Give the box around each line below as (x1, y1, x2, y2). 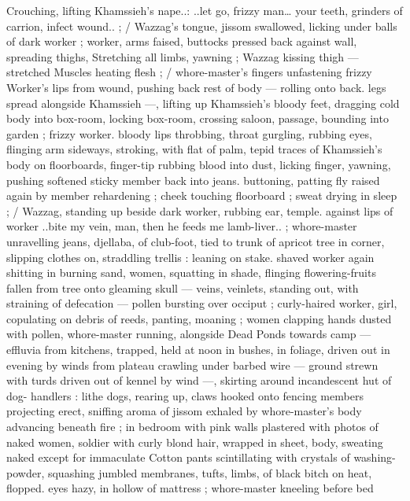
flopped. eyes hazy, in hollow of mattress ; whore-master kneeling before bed (6, 480, 374, 496)
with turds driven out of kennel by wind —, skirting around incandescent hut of (6, 372, 392, 389)
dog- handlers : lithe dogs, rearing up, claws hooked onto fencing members (6, 387, 364, 403)
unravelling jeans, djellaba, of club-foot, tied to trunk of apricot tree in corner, (6, 233, 385, 249)
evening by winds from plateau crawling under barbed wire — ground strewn (6, 356, 379, 373)
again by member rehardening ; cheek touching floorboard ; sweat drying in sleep (6, 187, 397, 204)
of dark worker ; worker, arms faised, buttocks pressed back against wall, (6, 33, 357, 50)
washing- (353, 449, 396, 466)
